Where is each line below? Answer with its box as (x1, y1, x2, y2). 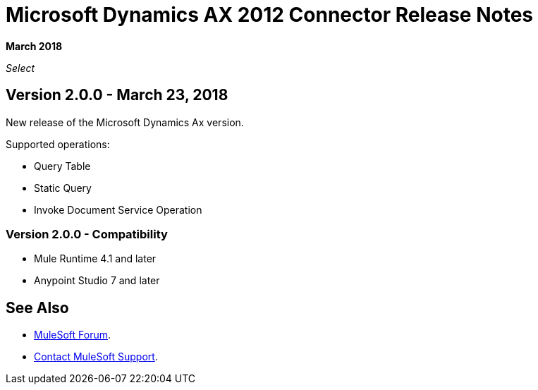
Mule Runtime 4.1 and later (34, 252, 157, 265)
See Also (6, 298, 69, 317)
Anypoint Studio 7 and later (34, 274, 160, 287)
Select (6, 61, 35, 74)
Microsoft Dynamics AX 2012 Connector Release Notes (6, 3, 534, 27)
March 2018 (6, 39, 63, 52)
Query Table (34, 159, 91, 172)
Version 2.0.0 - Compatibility (6, 226, 168, 241)
